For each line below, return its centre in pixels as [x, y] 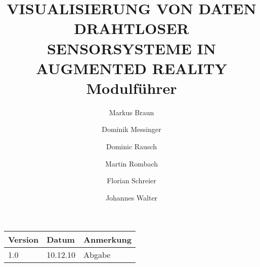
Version [24, 240]
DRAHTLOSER [132, 28]
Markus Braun [132, 112]
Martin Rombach [132, 163]
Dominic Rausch [131, 146]
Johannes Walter [132, 197]
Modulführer [132, 88]
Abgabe [97, 255]
